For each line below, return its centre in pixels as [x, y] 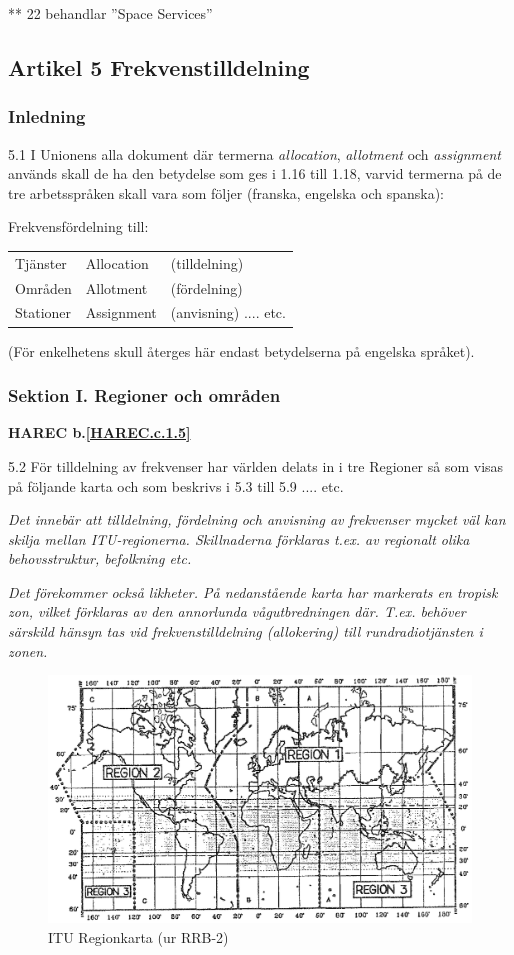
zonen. [28, 650]
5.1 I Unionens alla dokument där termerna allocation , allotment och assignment [254, 153]
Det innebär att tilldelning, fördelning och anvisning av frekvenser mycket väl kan [257, 519]
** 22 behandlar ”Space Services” [110, 13]
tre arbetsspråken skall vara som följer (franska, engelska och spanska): [226, 192]
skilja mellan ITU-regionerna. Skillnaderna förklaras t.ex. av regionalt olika [239, 538]
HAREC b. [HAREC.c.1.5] [99, 432]
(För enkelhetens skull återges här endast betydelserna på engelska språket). [241, 350]
